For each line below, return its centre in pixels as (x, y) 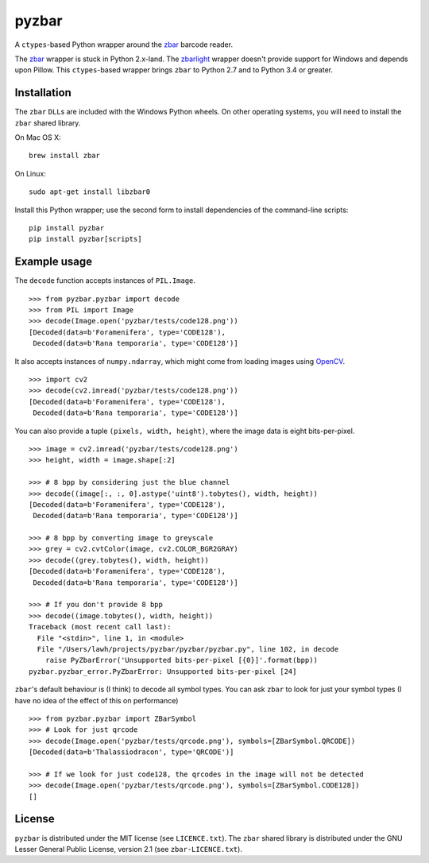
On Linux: (31, 173)
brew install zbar (65, 156)
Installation (43, 93)
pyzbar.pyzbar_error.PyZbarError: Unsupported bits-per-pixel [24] (163, 671)
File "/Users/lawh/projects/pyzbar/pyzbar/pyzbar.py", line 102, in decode (188, 649)
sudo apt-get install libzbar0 (90, 192)
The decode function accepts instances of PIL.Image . (105, 281)
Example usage (54, 262)
